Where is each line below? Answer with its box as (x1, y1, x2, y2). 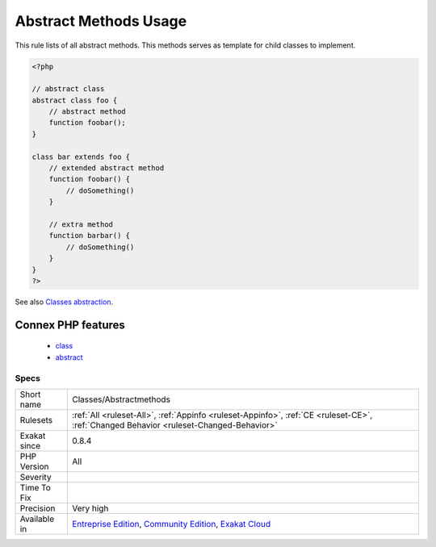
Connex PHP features (15, 318, 125, 332)
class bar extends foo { (31, 152, 131, 161)
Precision (19, 503, 56, 514)
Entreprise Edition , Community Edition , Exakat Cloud (71, 518, 271, 529)
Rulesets (19, 414, 52, 425)
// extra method (48, 220, 113, 229)
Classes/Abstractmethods (71, 394, 171, 405)
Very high (71, 503, 109, 514)
